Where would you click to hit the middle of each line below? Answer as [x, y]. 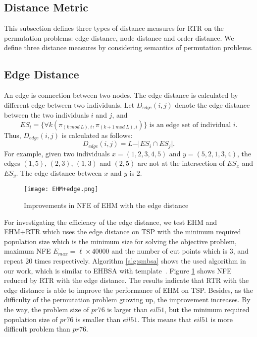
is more [222, 319]
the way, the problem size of [47, 309]
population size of [31, 319]
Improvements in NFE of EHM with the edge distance [106, 205]
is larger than [128, 309]
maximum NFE [27, 251]
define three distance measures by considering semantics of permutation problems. [128, 47]
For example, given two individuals [57, 153]
